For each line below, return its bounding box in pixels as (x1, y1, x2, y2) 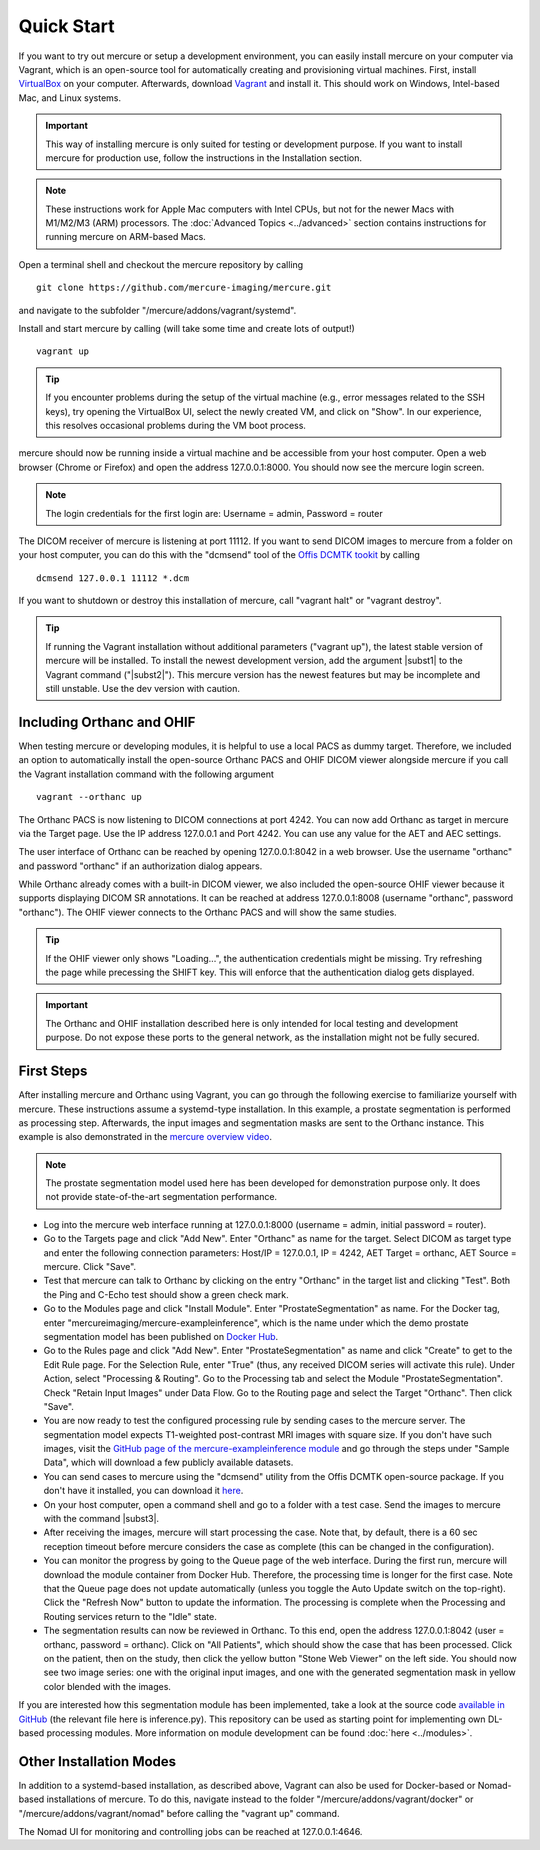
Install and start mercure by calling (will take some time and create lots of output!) (18, 323, 355, 335)
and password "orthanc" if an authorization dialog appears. (18, 860, 263, 872)
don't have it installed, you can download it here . (43, 1485, 244, 1497)
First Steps (18, 1063, 88, 1080)
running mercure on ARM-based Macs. (45, 231, 207, 243)
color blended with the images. (43, 1680, 172, 1692)
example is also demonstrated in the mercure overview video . (18, 1131, 273, 1143)
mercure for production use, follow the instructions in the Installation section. (45, 151, 362, 164)
